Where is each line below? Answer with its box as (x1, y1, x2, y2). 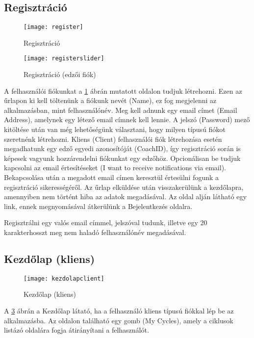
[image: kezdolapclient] (24, 275, 104, 282)
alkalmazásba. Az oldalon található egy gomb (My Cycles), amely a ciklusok (4, 315, 233, 325)
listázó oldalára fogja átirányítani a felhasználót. (4, 325, 149, 335)
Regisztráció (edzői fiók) (24, 69, 96, 79)
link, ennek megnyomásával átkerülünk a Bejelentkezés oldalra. (4, 201, 193, 211)
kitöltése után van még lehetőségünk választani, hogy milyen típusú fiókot (4, 124, 226, 134)
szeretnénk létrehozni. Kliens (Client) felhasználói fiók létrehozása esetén (4, 133, 222, 144)
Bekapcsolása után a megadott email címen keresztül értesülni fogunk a (4, 172, 219, 182)
